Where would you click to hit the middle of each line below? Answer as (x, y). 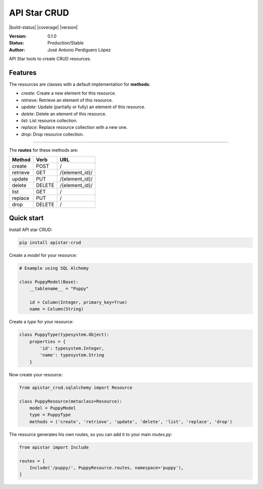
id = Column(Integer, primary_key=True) (78, 302)
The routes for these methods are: (44, 150)
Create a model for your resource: (43, 255)
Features (23, 72)
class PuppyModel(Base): (49, 282)
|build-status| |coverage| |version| (43, 27)
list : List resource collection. (49, 120)
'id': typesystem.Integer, (72, 348)
